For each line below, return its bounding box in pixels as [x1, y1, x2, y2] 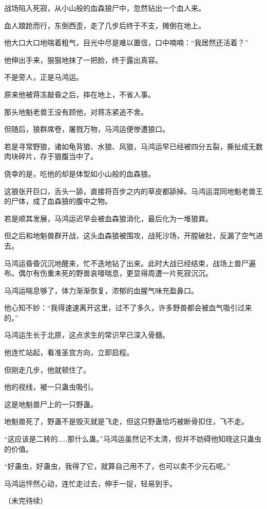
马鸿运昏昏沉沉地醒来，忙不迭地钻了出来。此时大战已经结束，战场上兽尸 [4, 257, 249, 268]
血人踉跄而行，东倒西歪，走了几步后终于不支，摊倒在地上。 [4, 20, 205, 30]
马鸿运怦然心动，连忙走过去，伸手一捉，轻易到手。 [4, 478, 177, 488]
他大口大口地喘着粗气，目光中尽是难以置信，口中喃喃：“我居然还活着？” [4, 37, 249, 48]
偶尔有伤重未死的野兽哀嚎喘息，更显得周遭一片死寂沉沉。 [18, 268, 213, 278]
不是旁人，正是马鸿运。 [4, 72, 83, 82]
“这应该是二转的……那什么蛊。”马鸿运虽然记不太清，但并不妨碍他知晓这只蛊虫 [4, 433, 261, 444]
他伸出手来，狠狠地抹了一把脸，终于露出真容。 [4, 54, 162, 65]
